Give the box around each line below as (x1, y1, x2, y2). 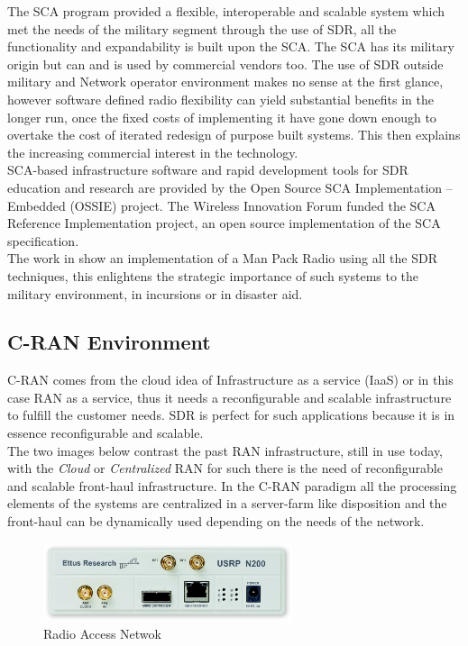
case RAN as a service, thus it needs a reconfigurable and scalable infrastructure (7, 387, 452, 406)
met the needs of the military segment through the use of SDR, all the (7, 19, 397, 38)
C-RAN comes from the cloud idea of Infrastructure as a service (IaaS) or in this (7, 370, 454, 389)
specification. (7, 231, 79, 250)
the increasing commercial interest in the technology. (7, 142, 298, 161)
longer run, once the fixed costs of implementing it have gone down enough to (7, 107, 436, 126)
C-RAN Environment (7, 328, 211, 356)
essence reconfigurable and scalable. (7, 423, 204, 442)
